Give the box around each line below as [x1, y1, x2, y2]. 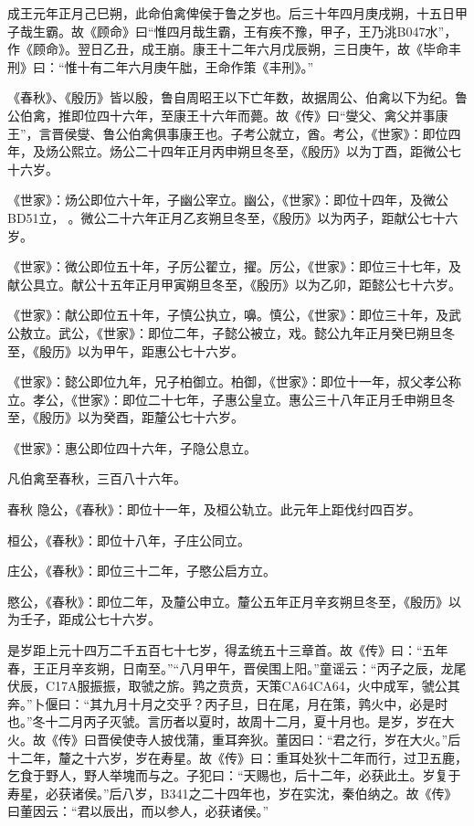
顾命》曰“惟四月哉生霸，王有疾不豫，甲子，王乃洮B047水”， [96, 21, 458, 40]
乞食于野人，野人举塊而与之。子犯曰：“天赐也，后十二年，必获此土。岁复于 [7, 766, 461, 785]
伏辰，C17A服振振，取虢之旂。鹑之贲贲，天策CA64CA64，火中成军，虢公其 [7, 676, 460, 695]
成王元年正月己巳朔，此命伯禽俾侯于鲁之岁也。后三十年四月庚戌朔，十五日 [7, 4, 455, 22]
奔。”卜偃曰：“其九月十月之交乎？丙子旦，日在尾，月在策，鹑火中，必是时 [7, 694, 448, 713]
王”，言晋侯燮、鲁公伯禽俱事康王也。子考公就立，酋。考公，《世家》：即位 [7, 123, 448, 143]
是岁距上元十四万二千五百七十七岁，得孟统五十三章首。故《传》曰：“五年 [7, 641, 448, 660]
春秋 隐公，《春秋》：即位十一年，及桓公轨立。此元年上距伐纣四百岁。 [7, 500, 421, 519]
